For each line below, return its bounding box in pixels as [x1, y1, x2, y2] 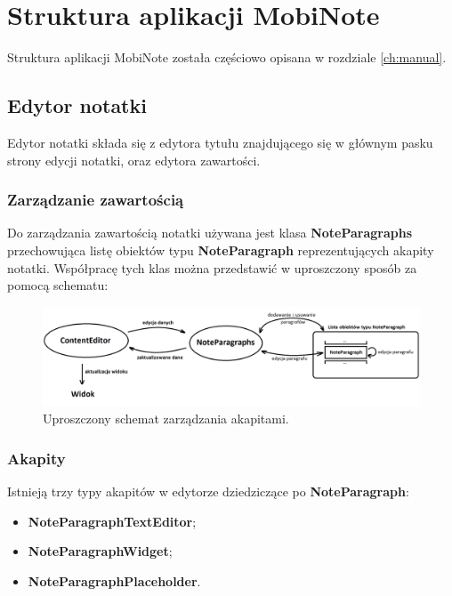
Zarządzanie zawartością [7, 189, 184, 211]
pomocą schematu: [7, 276, 109, 294]
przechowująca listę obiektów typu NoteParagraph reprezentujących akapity [7, 240, 434, 259]
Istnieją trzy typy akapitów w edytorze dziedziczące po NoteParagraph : [7, 481, 409, 500]
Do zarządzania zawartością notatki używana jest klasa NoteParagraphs [7, 223, 413, 242]
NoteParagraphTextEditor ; [28, 511, 197, 530]
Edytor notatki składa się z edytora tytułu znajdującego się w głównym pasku [7, 133, 433, 151]
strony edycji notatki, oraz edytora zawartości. [7, 150, 261, 169]
